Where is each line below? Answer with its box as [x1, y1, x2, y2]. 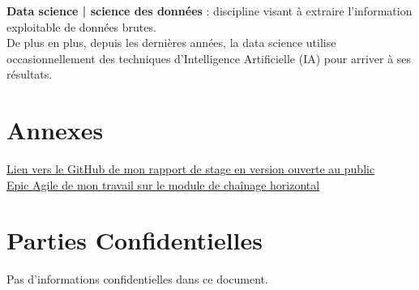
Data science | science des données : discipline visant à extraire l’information [6, 2, 413, 19]
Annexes [6, 113, 104, 147]
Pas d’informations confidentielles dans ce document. [6, 271, 268, 288]
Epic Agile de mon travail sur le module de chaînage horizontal [6, 176, 320, 193]
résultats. [6, 66, 53, 83]
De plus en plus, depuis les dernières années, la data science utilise [6, 34, 336, 51]
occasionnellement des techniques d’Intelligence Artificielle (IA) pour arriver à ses [6, 49, 412, 66]
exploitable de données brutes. [6, 18, 156, 35]
